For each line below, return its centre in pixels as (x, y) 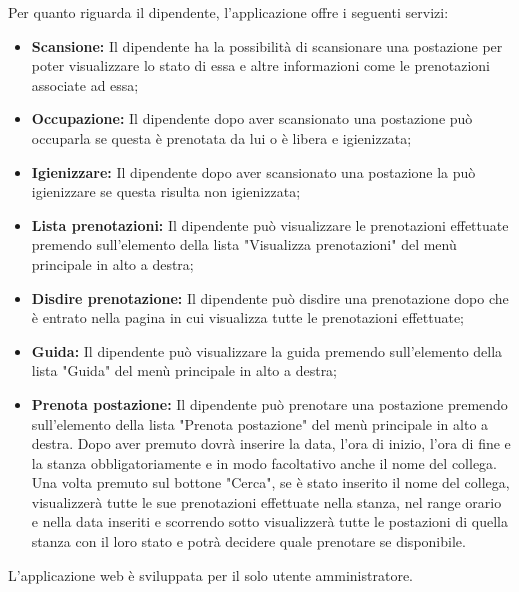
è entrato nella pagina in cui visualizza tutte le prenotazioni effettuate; (248, 317)
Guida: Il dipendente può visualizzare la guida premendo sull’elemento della (267, 350)
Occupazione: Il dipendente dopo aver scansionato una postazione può (252, 118)
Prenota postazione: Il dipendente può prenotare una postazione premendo (269, 403)
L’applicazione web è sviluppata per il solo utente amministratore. (210, 574)
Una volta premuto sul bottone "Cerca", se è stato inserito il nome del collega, (270, 482)
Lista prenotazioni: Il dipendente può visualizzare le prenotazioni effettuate (270, 224)
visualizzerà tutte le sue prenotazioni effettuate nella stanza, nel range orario (266, 501)
